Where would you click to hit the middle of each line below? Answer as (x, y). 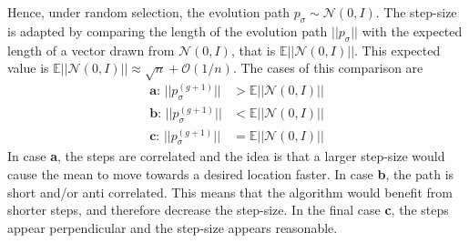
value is (28, 68)
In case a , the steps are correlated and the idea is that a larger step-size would (226, 156)
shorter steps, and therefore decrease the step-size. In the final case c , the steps (228, 210)
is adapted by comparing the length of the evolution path (168, 30)
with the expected (412, 30)
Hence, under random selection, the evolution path (149, 12)
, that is (253, 50)
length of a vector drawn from (91, 50)
